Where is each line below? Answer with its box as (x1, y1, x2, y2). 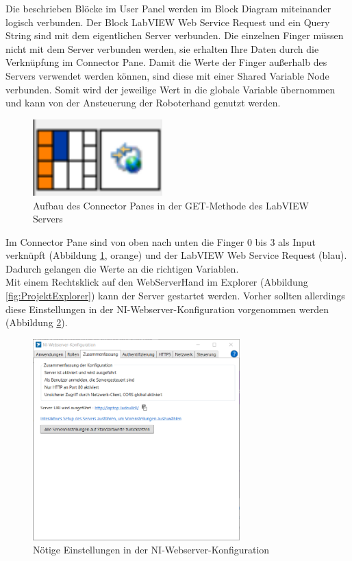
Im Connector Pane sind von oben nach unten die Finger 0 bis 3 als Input (5, 234, 316, 249)
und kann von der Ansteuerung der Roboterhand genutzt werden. (5, 95, 281, 110)
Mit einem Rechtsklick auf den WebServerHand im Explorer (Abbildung (5, 275, 308, 289)
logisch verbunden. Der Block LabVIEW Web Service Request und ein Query (5, 14, 330, 29)
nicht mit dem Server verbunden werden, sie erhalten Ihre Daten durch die (5, 41, 319, 56)
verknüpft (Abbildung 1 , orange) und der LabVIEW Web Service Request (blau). (5, 248, 347, 262)
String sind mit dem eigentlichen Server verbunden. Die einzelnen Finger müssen (5, 28, 344, 43)
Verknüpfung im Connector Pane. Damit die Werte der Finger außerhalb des (5, 55, 327, 69)
